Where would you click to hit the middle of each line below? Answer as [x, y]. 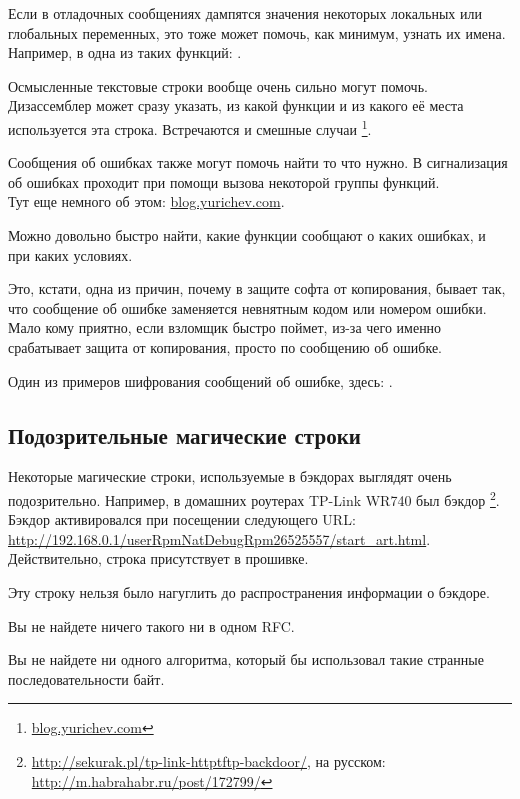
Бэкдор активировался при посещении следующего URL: [182, 519]
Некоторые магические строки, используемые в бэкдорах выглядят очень [230, 476]
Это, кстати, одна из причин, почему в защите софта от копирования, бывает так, [257, 288]
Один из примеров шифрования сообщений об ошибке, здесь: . [200, 380]
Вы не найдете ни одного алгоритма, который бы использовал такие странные [246, 659]
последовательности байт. [86, 678]
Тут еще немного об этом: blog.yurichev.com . [146, 201]
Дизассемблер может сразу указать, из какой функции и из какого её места [236, 105]
